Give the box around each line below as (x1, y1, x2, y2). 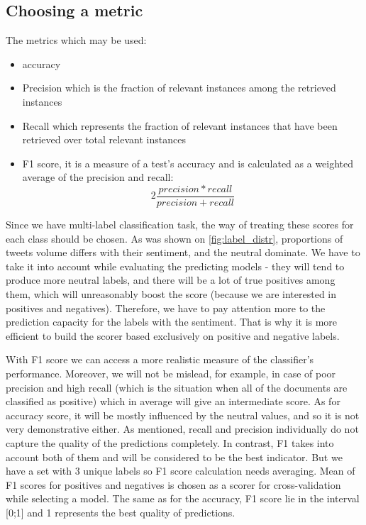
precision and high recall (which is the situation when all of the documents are (6, 380, 348, 394)
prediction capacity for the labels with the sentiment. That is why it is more (6, 314, 338, 329)
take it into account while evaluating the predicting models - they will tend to (6, 258, 345, 273)
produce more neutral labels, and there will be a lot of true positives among (6, 272, 335, 287)
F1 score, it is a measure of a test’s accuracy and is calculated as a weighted (22, 155, 354, 170)
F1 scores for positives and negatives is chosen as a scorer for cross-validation (6, 477, 341, 492)
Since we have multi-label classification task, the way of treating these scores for (6, 217, 354, 232)
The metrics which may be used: (6, 33, 147, 48)
